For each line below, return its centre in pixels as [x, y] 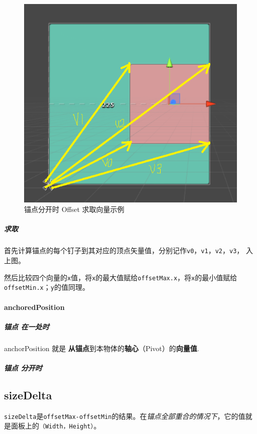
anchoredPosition [34, 307]
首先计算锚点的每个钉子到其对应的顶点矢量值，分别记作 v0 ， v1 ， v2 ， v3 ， [124, 250]
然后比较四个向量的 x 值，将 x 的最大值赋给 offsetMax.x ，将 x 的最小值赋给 [121, 277]
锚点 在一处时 [27, 326]
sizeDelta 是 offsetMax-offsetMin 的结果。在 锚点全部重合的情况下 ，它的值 [125, 416]
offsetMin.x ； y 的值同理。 [47, 287]
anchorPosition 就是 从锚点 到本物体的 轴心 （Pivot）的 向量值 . [102, 348]
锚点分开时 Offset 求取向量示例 [74, 209]
